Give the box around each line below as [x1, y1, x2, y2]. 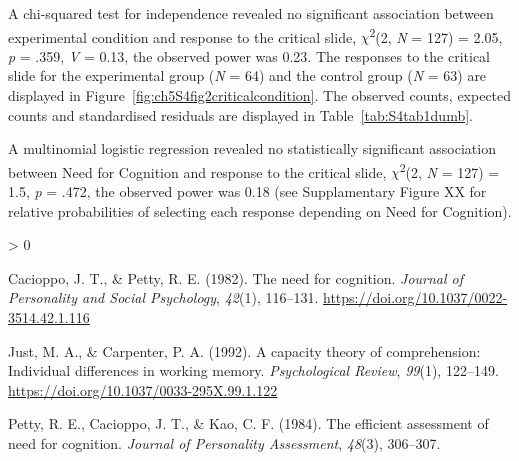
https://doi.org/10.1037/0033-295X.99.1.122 [8, 379, 278, 400]
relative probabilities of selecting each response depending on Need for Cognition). [8, 200, 512, 221]
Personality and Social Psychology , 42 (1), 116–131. [8, 287, 319, 308]
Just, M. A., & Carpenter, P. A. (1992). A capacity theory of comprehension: [8, 340, 481, 361]
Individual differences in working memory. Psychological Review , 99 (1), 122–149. [8, 360, 499, 381]
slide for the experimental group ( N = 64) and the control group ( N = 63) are [8, 65, 487, 86]
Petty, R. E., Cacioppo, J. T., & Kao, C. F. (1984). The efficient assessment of [8, 413, 489, 434]
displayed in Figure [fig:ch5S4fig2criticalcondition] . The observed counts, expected [8, 85, 512, 106]
